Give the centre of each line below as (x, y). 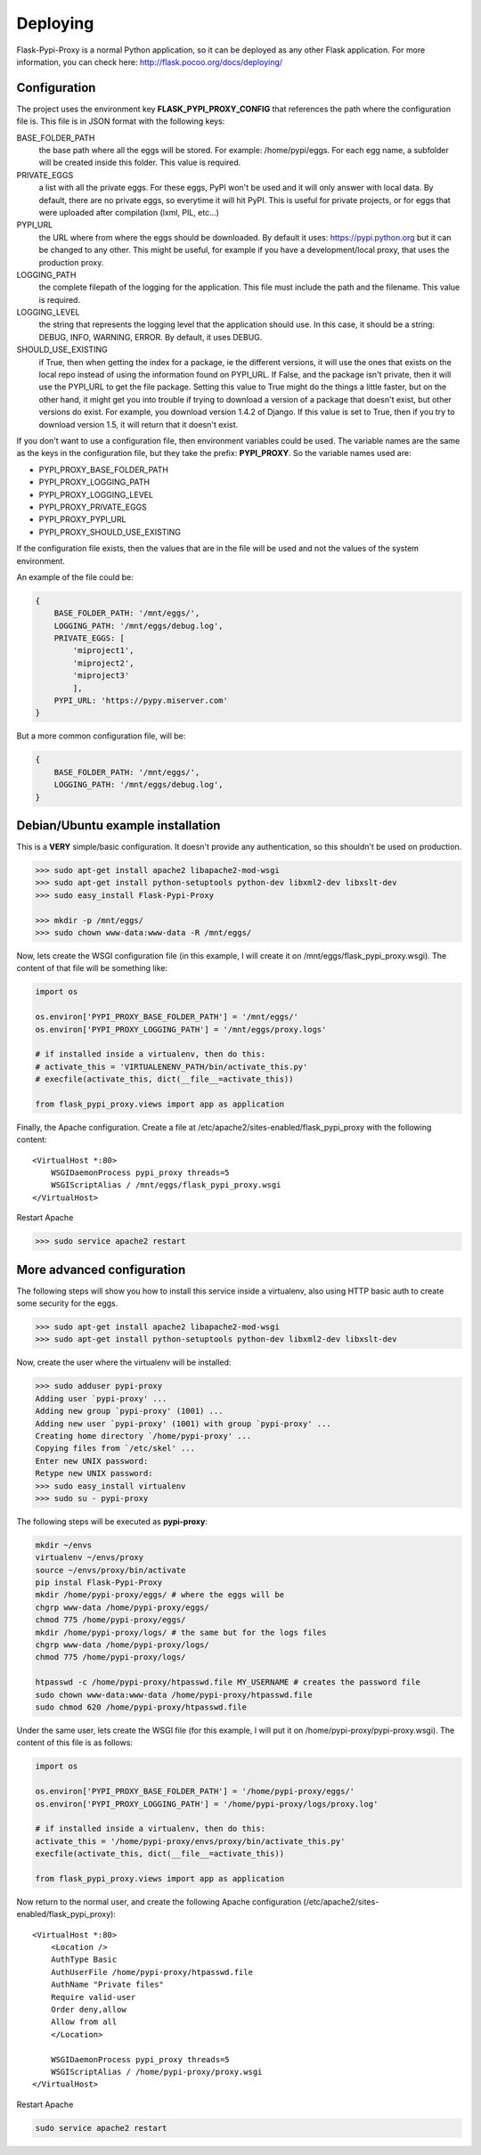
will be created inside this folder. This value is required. (140, 163)
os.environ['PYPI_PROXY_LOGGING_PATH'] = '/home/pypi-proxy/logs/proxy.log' (207, 1804)
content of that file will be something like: (92, 968)
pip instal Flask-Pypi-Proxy (99, 1583)
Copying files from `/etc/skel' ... (115, 1449)
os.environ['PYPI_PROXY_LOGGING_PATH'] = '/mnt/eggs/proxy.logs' (181, 1029)
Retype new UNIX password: (94, 1473)
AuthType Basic (84, 1959)
